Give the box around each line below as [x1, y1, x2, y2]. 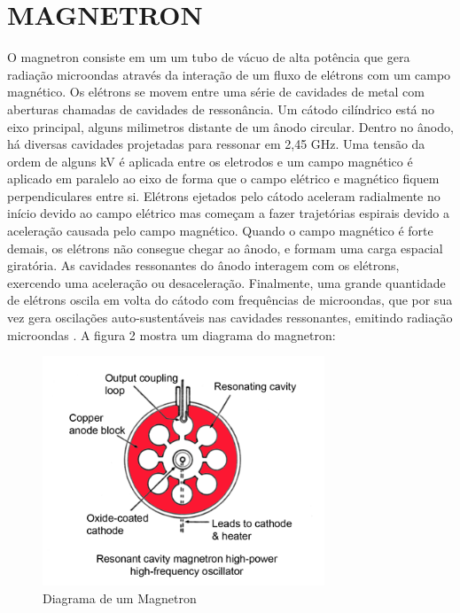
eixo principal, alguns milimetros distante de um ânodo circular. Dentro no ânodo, [7, 117, 454, 136]
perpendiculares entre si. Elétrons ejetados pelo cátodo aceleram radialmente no [7, 186, 441, 205]
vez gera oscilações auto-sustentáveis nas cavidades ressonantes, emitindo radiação [7, 308, 453, 327]
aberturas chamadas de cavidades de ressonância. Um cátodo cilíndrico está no [7, 99, 435, 118]
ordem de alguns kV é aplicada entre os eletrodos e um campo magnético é [7, 151, 413, 170]
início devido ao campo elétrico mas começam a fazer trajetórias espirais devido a [7, 204, 449, 222]
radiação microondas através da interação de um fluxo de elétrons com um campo [7, 65, 451, 83]
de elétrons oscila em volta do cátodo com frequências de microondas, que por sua [7, 291, 453, 309]
